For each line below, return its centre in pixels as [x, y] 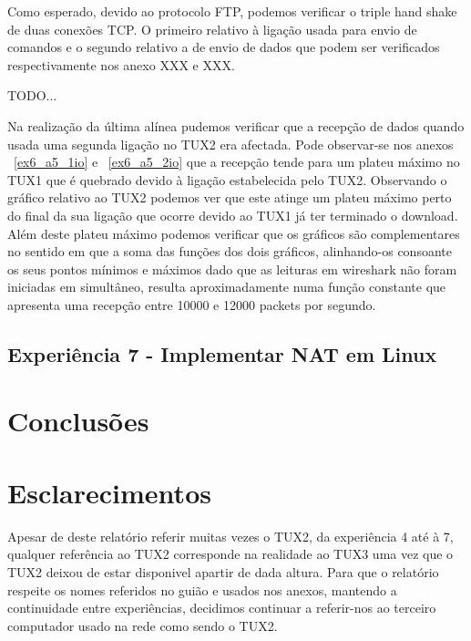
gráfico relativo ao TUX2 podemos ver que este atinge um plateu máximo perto [230, 197]
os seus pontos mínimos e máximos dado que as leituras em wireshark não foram [232, 269]
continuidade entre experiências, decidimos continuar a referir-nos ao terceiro [222, 608]
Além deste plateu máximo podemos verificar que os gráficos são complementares [234, 233]
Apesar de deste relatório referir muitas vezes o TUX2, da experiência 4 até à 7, [230, 536]
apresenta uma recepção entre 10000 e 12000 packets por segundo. [192, 304]
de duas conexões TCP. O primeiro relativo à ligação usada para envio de [212, 29]
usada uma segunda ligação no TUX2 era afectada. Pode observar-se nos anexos [230, 144]
